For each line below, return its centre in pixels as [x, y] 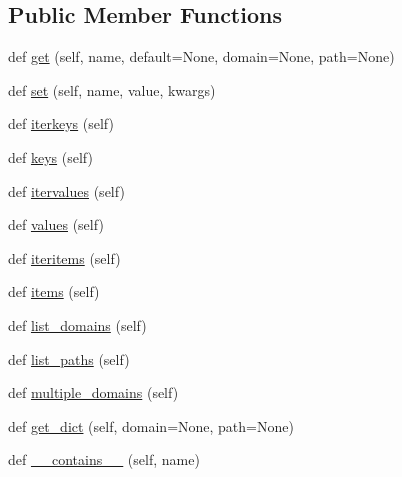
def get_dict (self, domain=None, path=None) [151, 425]
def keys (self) [50, 156]
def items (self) [54, 291]
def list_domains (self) [77, 324]
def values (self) [56, 224]
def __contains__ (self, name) [104, 459]
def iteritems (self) [64, 257]
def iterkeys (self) [61, 123]
